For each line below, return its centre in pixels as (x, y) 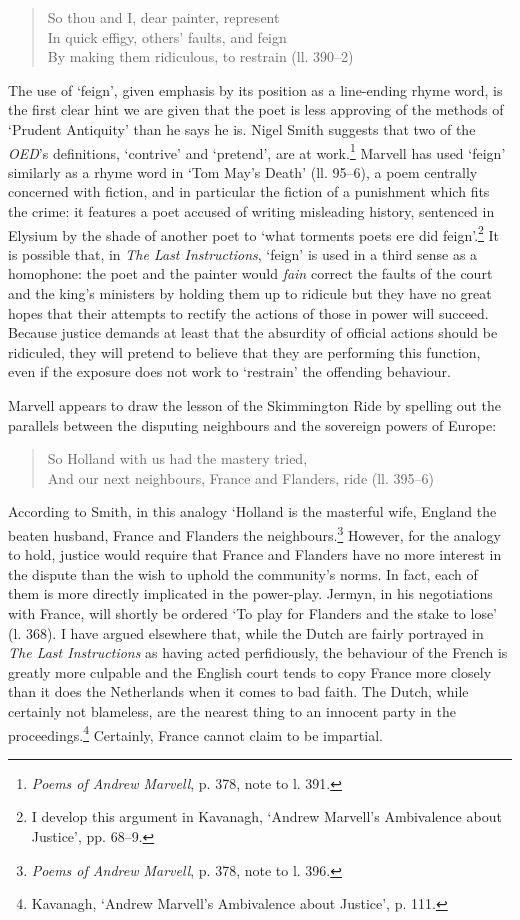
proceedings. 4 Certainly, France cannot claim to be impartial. (195, 733)
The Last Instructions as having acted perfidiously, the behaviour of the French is (258, 652)
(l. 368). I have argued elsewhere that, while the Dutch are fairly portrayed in (246, 632)
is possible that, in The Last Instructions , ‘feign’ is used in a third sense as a (243, 253)
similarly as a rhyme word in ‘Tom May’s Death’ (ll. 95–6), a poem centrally (243, 171)
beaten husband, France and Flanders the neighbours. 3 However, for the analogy (254, 533)
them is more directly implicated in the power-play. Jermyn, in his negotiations (250, 593)
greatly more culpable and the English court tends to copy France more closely (250, 671)
